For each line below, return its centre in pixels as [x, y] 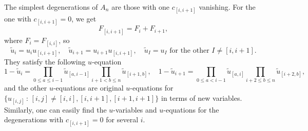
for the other [189, 50]
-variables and [135, 109]
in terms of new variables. [201, 97]
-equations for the [191, 109]
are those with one [141, 7]
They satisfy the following [45, 62]
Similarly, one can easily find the [55, 109]
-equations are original [88, 88]
